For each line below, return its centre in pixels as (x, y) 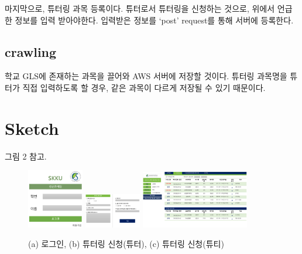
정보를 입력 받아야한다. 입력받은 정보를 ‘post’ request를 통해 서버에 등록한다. (154, 20)
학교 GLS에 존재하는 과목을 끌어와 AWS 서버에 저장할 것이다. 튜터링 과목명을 (146, 76)
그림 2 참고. (26, 156)
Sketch (32, 128)
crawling (31, 51)
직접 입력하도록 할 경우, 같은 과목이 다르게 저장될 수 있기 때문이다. (144, 87)
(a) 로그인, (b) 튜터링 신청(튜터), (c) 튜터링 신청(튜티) (126, 244)
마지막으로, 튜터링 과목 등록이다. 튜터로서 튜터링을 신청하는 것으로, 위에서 (140, 8)
